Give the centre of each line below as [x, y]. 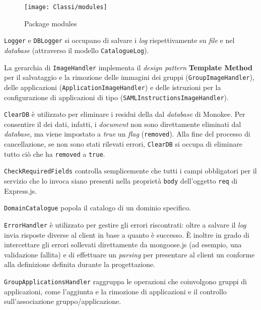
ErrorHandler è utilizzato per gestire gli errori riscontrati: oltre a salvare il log [125, 224]
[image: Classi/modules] [66, 7]
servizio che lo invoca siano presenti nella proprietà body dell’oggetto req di [121, 181]
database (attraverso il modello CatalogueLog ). [77, 50]
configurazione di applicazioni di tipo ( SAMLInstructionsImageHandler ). [116, 97]
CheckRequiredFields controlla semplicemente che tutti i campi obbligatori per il [130, 171]
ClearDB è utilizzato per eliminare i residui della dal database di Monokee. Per [125, 114]
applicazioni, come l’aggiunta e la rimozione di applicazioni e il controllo [115, 291]
